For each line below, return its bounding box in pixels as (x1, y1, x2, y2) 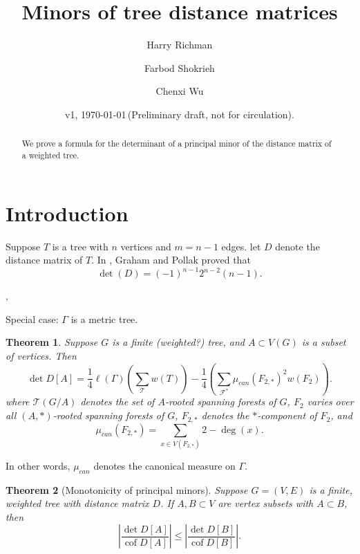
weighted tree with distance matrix (6, 496, 149, 510)
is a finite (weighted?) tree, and (112, 335, 245, 349)
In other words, (6, 458, 70, 472)
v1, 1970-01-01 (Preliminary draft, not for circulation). (65, 107, 294, 121)
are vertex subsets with (218, 496, 314, 510)
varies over (307, 394, 354, 409)
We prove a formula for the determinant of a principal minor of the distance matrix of (21, 138, 332, 149)
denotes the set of (80, 394, 155, 409)
